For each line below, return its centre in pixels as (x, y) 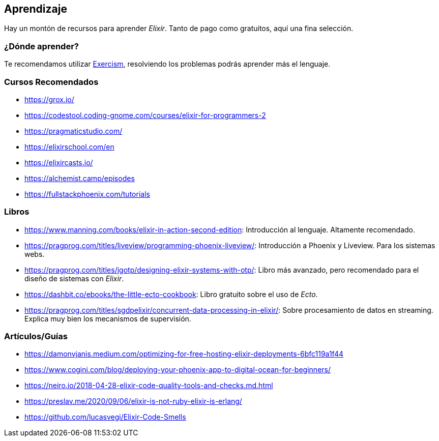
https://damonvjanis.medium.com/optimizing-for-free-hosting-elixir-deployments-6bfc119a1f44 (184, 354)
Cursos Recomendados (51, 82)
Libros (17, 212)
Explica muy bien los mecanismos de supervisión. (108, 318)
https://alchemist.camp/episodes (80, 178)
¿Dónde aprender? (41, 46)
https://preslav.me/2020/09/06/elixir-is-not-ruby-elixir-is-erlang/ (133, 401)
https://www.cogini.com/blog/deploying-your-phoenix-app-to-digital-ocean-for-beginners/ (178, 370)
